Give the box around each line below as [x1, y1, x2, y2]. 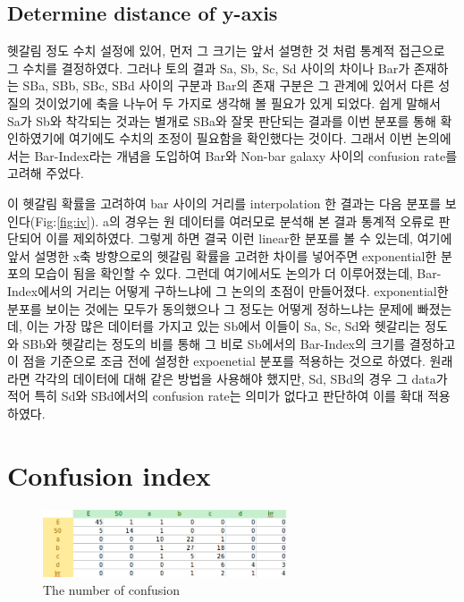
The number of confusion [43, 580, 180, 598]
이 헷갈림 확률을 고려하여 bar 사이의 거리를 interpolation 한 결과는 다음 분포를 [7, 193, 442, 212]
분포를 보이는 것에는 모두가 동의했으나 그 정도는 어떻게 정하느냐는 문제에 [7, 299, 414, 318]
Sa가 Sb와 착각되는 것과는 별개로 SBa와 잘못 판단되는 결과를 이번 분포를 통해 [7, 111, 436, 130]
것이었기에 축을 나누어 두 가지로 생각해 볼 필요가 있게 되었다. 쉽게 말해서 [34, 93, 441, 112]
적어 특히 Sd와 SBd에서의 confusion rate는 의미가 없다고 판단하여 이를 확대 [7, 386, 424, 405]
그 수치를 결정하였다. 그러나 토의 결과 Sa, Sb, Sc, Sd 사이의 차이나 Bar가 [7, 58, 410, 77]
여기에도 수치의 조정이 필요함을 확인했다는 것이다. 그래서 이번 [69, 129, 413, 148]
